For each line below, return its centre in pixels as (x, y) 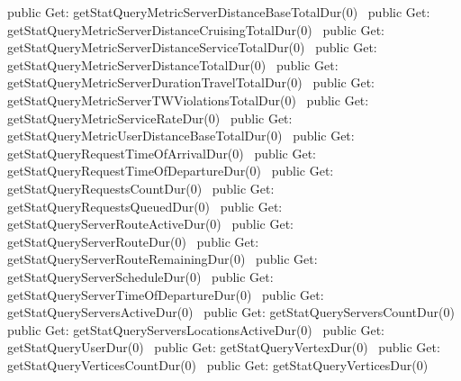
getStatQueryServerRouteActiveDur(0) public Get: (151, 224)
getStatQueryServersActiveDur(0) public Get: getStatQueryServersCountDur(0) (231, 312)
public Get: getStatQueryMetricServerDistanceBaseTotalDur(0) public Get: (219, 12)
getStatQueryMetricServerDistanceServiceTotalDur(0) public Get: (192, 47)
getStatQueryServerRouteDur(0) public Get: (133, 241)
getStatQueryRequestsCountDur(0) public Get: (141, 188)
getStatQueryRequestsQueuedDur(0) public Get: (145, 206)
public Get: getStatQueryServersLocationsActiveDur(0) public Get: (196, 329)
